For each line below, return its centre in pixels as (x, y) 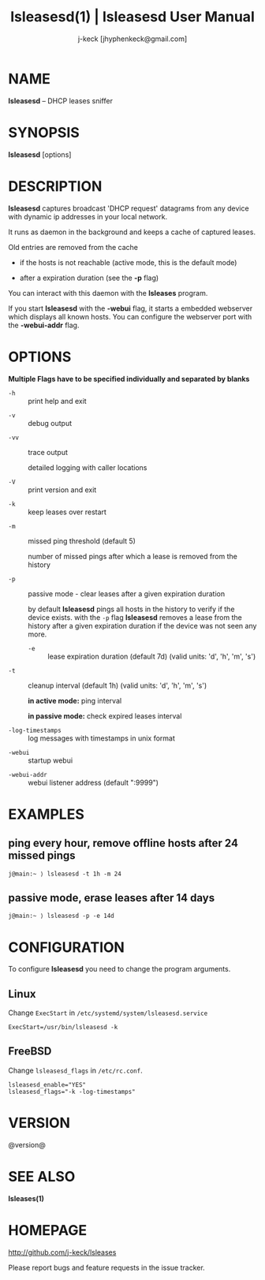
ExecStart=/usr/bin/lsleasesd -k (63, 1028)
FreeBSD (30, 1052)
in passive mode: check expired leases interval (105, 716)
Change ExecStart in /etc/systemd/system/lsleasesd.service (108, 1013)
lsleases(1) (26, 1198)
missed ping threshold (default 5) (82, 541)
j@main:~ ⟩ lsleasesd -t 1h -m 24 (65, 874)
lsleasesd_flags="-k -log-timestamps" (72, 1092)
